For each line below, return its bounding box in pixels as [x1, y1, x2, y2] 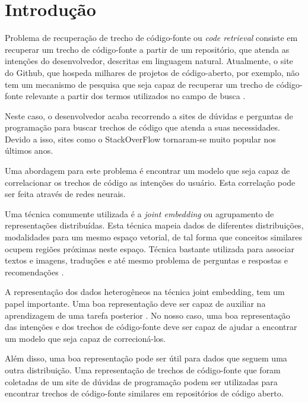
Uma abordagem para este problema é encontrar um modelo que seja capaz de [5, 164, 290, 177]
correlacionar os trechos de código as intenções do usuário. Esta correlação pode [5, 176, 296, 188]
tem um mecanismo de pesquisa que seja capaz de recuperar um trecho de [5, 78, 274, 90]
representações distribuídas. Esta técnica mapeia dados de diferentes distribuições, [5, 219, 304, 231]
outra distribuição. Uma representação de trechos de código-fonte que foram [5, 363, 281, 376]
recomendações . [5, 265, 64, 278]
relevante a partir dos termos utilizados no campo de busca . [25, 90, 246, 102]
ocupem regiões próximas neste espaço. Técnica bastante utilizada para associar [5, 242, 294, 255]
